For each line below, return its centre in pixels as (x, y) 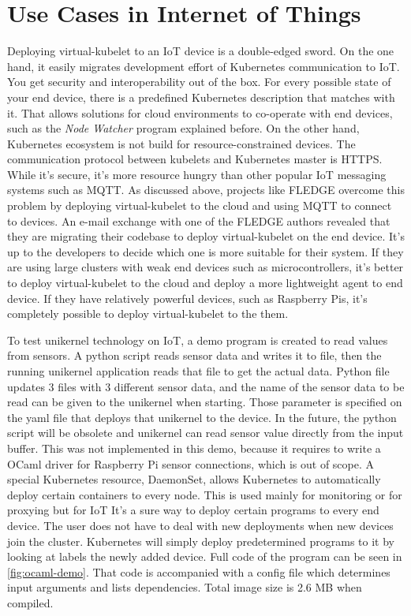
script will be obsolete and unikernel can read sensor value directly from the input (205, 433)
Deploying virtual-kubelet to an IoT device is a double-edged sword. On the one (201, 51)
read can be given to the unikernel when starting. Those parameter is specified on (205, 402)
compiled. (30, 602)
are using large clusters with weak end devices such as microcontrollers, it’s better (205, 267)
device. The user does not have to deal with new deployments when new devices (200, 525)
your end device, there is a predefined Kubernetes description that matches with (201, 97)
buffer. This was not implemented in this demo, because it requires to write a (194, 448)
